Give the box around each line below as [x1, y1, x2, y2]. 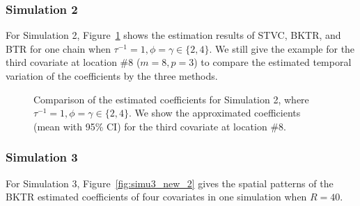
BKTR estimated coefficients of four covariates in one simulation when [6, 189, 307, 204]
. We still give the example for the [209, 41, 355, 55]
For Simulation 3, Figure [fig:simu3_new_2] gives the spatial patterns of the [6, 175, 334, 190]
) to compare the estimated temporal [194, 55, 352, 69]
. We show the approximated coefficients [128, 105, 301, 120]
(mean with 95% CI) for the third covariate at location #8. [33, 119, 286, 133]
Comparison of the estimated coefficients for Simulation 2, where [33, 92, 309, 106]
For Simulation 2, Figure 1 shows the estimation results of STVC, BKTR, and [6, 28, 341, 42]
